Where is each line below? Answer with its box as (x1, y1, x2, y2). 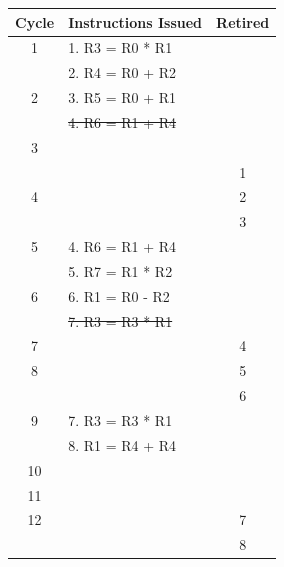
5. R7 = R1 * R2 (68, 260, 173, 281)
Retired (216, 11, 270, 32)
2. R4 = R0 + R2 (68, 62, 177, 83)
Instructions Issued (68, 11, 203, 32)
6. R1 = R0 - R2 (68, 285, 170, 306)
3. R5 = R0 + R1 (68, 87, 177, 108)
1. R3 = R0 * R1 (68, 37, 173, 58)
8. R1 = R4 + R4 (68, 434, 177, 455)
